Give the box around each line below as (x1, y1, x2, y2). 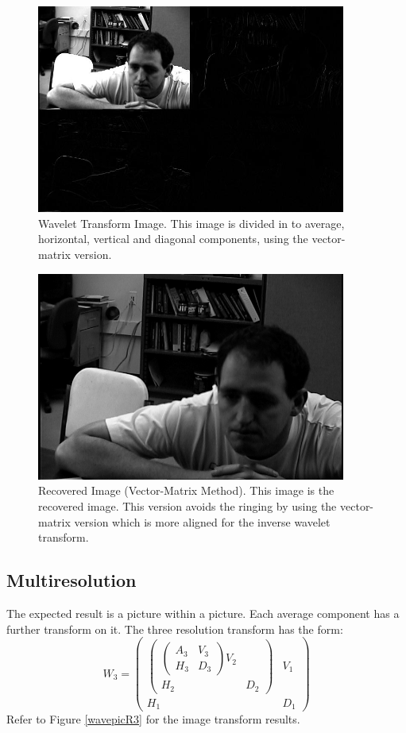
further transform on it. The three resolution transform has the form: (6, 620, 343, 637)
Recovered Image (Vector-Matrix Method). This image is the (38, 482, 334, 499)
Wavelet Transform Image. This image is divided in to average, (38, 214, 345, 231)
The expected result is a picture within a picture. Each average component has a (6, 604, 400, 621)
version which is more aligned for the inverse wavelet (74, 513, 331, 530)
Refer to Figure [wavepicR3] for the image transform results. (6, 711, 300, 727)
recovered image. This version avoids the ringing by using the (38, 497, 337, 514)
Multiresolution (6, 568, 137, 592)
